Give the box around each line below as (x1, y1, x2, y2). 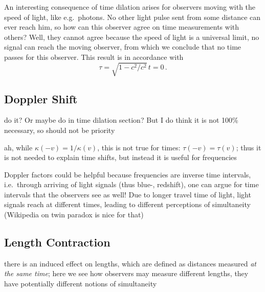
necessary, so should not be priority (4, 124, 115, 135)
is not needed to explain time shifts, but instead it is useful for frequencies (4, 152, 237, 163)
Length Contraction (4, 234, 111, 250)
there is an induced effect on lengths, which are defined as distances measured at (4, 258, 257, 268)
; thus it (236, 142, 261, 152)
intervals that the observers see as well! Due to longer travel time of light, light (4, 189, 251, 199)
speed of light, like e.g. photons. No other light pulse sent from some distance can (4, 11, 261, 22)
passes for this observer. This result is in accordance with (4, 51, 184, 62)
